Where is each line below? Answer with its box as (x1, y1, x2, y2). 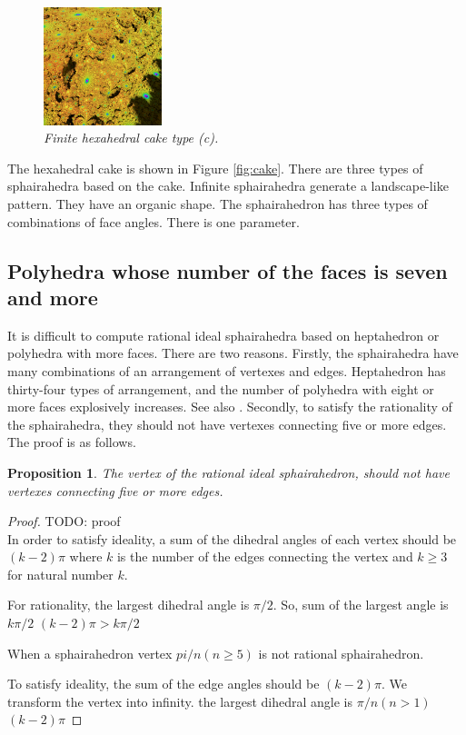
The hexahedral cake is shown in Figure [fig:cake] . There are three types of (7, 158, 423, 177)
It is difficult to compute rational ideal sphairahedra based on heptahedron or (7, 325, 440, 344)
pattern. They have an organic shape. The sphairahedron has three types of (7, 194, 428, 213)
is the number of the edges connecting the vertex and (116, 547, 413, 566)
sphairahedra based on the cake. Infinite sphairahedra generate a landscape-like (7, 176, 449, 195)
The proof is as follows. (7, 432, 136, 452)
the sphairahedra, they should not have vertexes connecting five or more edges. (7, 414, 447, 433)
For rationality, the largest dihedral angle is (7, 595, 250, 614)
